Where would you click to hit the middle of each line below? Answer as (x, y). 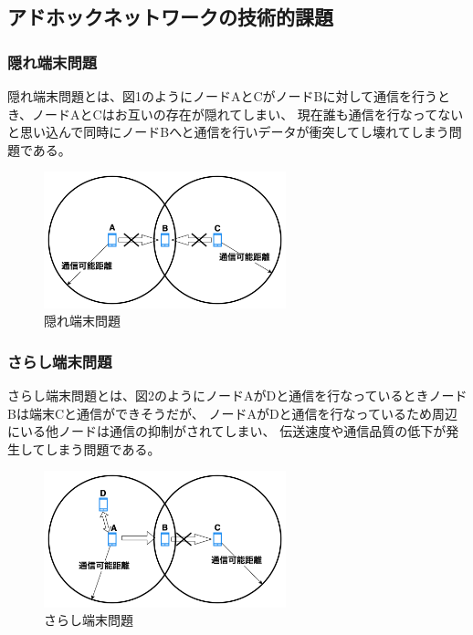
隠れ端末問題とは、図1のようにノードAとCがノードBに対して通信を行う (223, 96)
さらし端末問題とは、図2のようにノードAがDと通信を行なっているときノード (237, 396)
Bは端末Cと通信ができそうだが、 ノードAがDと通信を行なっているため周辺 (232, 413)
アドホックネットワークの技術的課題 (170, 17)
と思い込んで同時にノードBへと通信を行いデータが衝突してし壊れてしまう (228, 132)
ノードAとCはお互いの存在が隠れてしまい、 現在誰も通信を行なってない (248, 114)
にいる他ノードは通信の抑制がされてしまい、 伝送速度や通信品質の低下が (227, 431)
